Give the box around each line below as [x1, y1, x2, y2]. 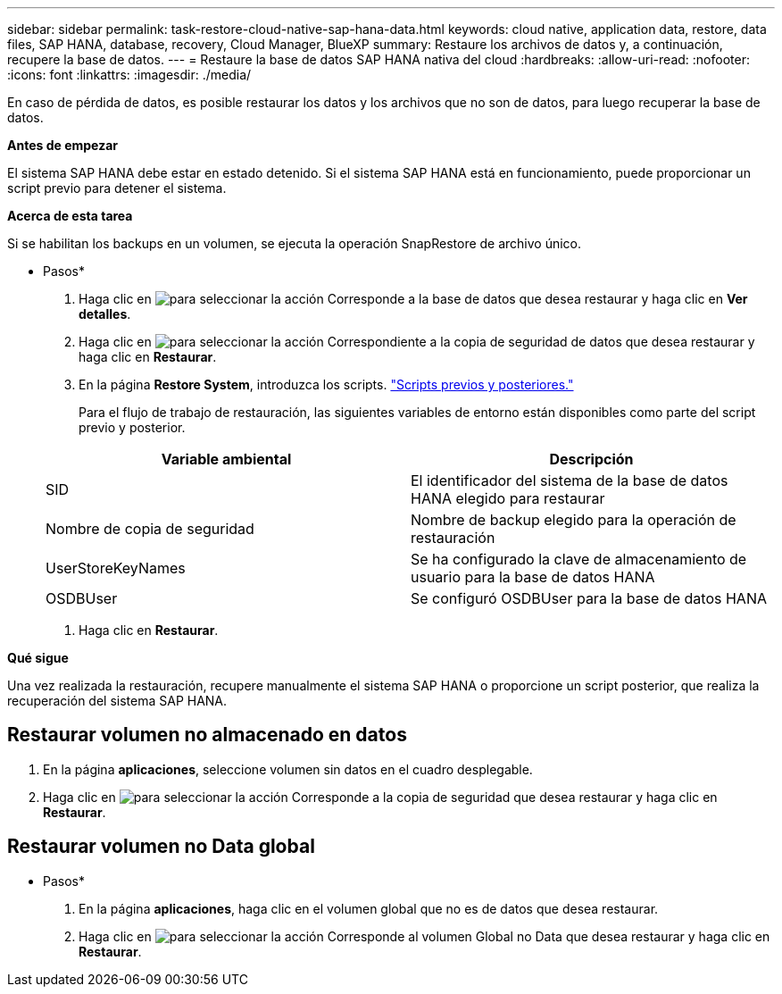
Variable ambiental [161, 450, 292, 468]
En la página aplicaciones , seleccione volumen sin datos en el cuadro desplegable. [43, 761, 533, 777]
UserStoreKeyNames [46, 559, 186, 577]
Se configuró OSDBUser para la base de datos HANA [411, 589, 767, 607]
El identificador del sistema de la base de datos [411, 472, 728, 489]
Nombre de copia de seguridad [46, 520, 254, 538]
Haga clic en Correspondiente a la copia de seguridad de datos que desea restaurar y [79, 334, 755, 349]
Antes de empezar [7, 138, 118, 153]
